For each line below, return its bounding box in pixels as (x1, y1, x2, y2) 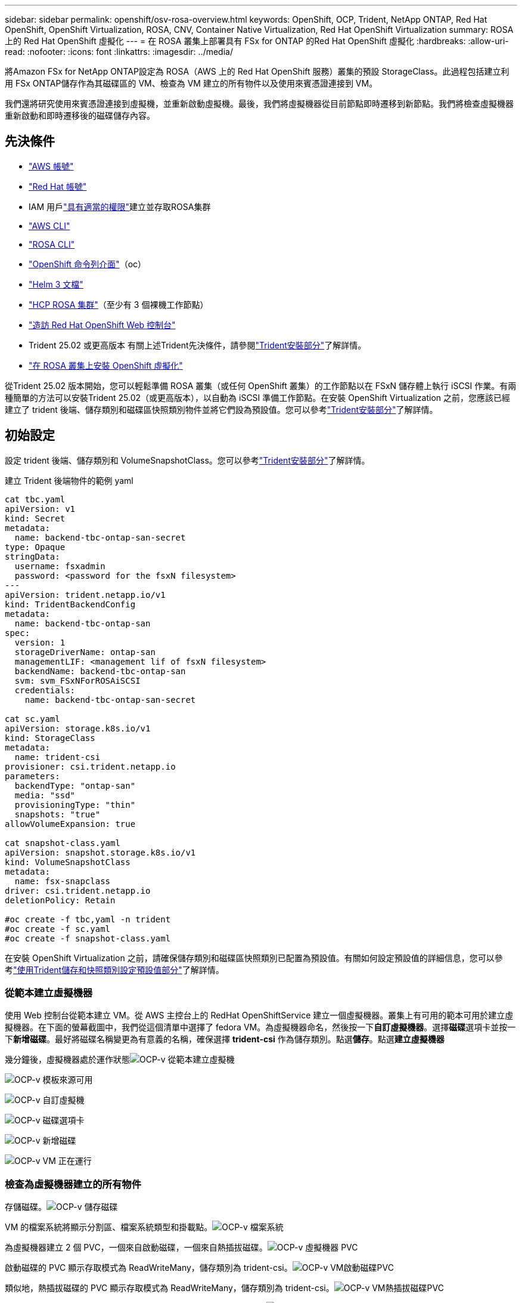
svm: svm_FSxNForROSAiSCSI (14, 675, 141, 686)
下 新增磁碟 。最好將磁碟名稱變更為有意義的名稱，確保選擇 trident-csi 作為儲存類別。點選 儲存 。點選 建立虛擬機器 (5, 1034, 445, 1045)
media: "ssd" (14, 790, 76, 800)
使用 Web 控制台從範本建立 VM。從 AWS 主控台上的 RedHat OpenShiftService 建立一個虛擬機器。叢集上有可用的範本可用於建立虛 (5, 1010, 514, 1021)
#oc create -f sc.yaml (5, 924, 111, 934)
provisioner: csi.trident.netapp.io (5, 761, 176, 771)
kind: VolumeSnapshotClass (5, 857, 130, 867)
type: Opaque (5, 542, 66, 552)
